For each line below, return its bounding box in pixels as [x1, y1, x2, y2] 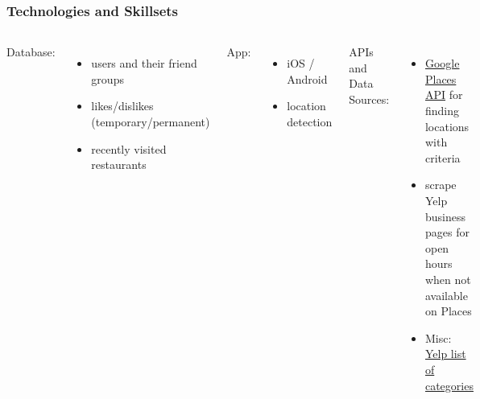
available [424, 286, 468, 303]
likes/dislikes [91, 97, 154, 114]
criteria [424, 149, 461, 166]
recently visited [91, 140, 167, 157]
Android [287, 70, 328, 87]
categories [424, 376, 474, 393]
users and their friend [91, 55, 197, 72]
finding [424, 102, 459, 118]
